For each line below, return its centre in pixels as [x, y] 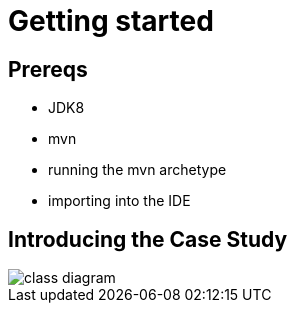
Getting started [111, 21]
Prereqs [48, 69]
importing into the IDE [119, 201]
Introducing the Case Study [148, 239]
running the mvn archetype [137, 170]
